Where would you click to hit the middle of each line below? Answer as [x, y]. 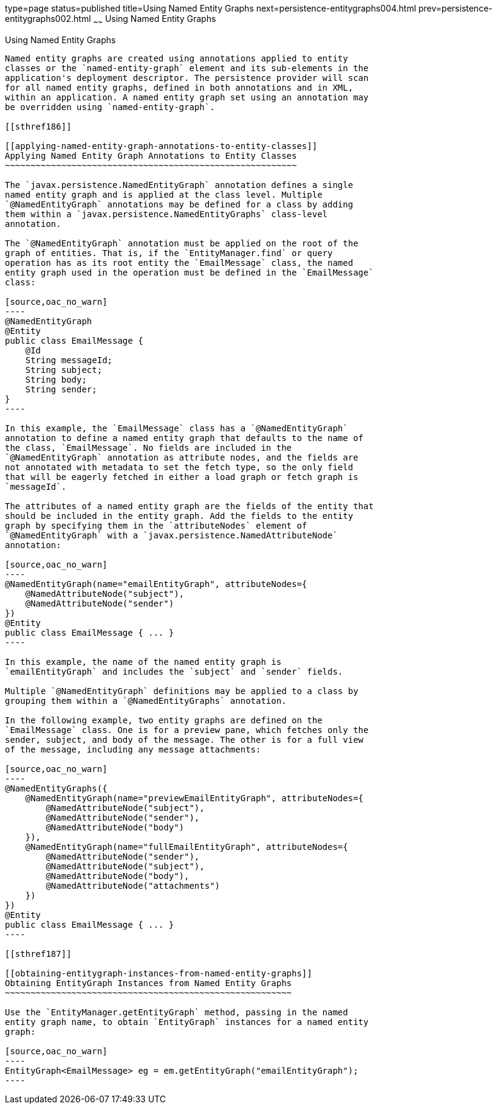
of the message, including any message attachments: [133, 749]
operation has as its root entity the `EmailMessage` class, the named [179, 262]
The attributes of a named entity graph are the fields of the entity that [189, 506]
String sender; [61, 389]
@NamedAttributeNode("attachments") [133, 885]
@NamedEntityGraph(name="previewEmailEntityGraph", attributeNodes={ [194, 798]
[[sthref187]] [38, 954]
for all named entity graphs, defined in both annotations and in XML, [179, 87]
